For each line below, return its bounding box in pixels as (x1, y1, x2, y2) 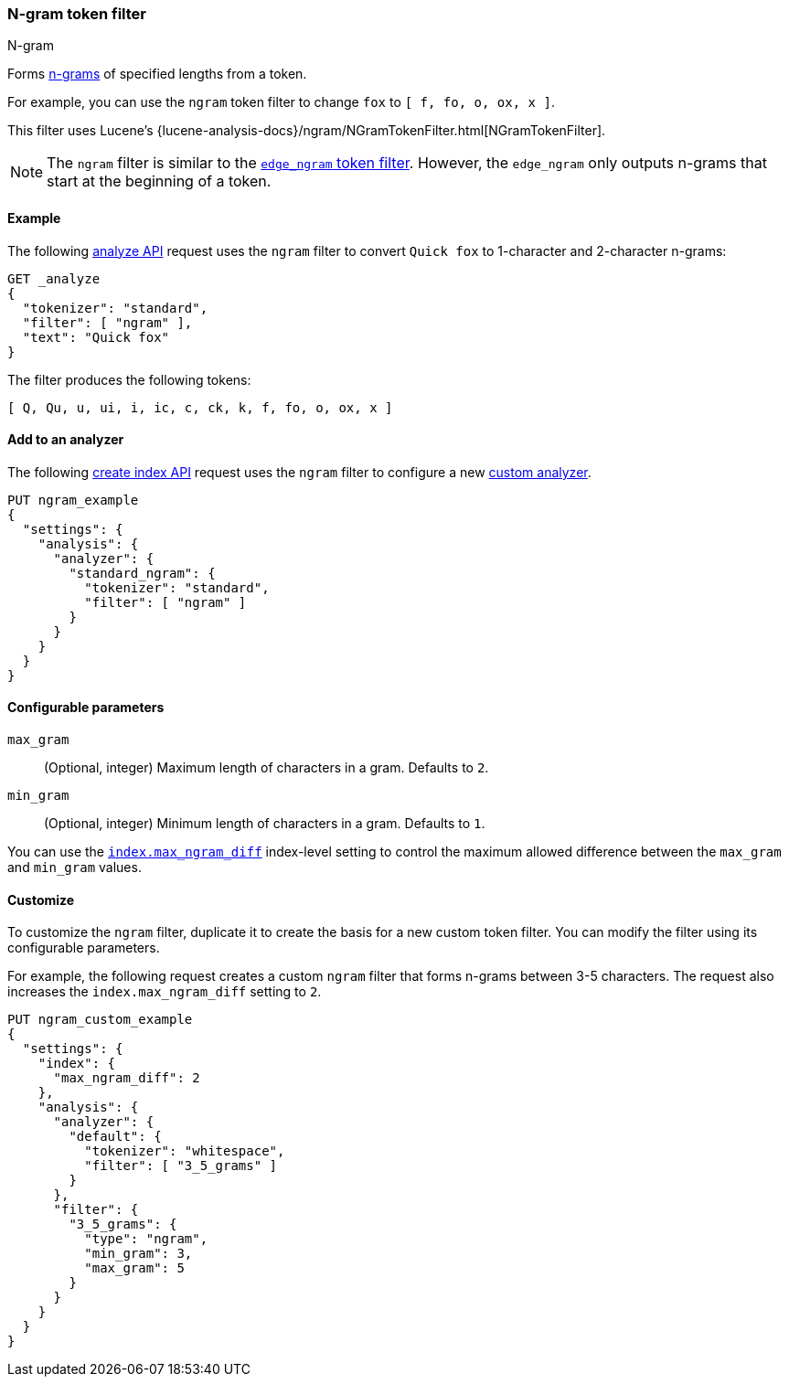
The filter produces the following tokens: (7, 371, 251, 388)
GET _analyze (7, 271, 101, 286)
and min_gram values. (7, 859, 142, 876)
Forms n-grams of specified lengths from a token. (7, 66, 307, 82)
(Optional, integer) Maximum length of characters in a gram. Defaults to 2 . (44, 760, 489, 776)
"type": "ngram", (84, 1231, 208, 1247)
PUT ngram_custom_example (7, 1012, 193, 1027)
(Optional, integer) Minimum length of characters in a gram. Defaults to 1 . (44, 815, 485, 832)
